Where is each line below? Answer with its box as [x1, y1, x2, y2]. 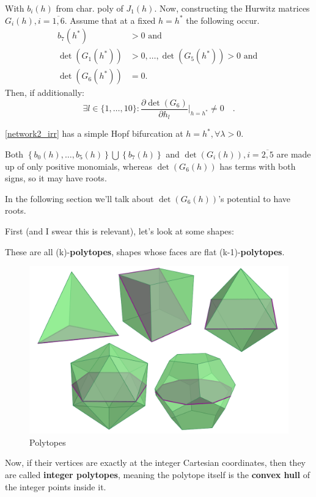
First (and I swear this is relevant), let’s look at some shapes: [5, 224, 234, 237]
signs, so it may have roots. [5, 172, 107, 184]
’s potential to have [218, 192, 291, 205]
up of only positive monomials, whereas [5, 159, 152, 172]
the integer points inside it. [5, 480, 106, 493]
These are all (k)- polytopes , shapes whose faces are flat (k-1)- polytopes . [5, 245, 285, 258]
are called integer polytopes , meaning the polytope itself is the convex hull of [5, 468, 310, 481]
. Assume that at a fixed [64, 13, 156, 26]
